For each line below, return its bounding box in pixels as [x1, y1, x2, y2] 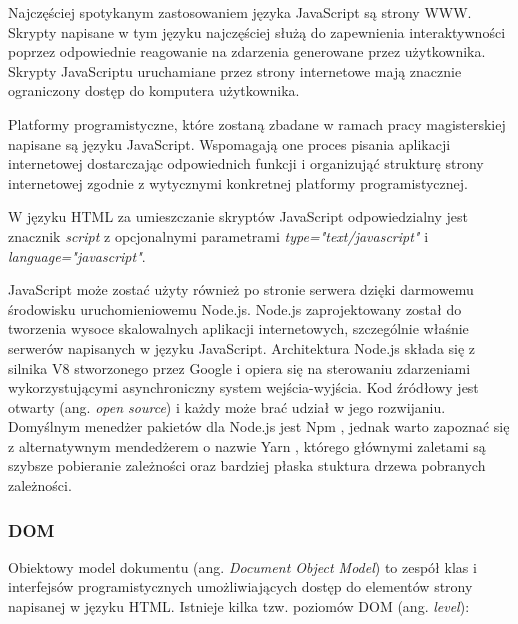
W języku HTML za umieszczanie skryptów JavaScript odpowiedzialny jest [8, 206, 468, 227]
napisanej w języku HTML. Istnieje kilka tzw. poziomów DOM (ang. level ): [8, 596, 470, 617]
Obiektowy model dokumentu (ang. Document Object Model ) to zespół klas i [8, 556, 477, 577]
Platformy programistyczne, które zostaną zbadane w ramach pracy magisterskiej [8, 113, 506, 134]
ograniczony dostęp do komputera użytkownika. [8, 80, 300, 101]
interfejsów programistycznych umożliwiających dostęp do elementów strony [8, 576, 473, 597]
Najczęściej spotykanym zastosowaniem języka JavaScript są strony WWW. [8, 2, 472, 22]
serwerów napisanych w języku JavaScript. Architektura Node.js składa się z [8, 337, 476, 358]
